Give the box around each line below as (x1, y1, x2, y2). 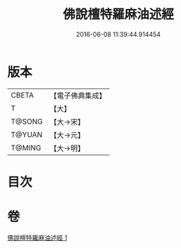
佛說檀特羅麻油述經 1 (7, 233, 68, 242)
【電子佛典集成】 (49, 91, 107, 100)
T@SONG (11, 117, 44, 126)
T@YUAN (11, 129, 43, 139)
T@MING (11, 143, 42, 152)
